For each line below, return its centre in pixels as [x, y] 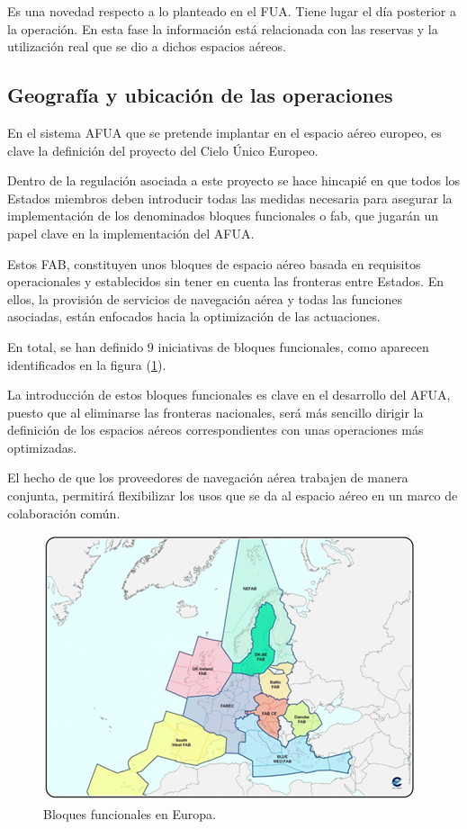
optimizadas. [42, 447]
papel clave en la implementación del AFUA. [131, 233]
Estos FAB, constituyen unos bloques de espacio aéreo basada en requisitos [214, 263]
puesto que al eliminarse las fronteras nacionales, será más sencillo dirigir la [216, 412]
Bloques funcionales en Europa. [130, 813]
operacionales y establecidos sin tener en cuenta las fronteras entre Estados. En [225, 281]
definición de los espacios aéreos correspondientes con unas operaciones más [216, 430]
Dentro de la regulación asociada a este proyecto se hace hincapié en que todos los [234, 180]
